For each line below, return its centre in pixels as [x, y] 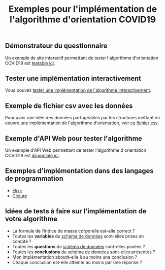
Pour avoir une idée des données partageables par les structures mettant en [82, 118]
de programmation [34, 179]
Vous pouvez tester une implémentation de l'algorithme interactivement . [78, 90]
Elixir [17, 190]
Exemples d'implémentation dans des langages [79, 171]
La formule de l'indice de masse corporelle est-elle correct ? [73, 231]
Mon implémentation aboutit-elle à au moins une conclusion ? [75, 257]
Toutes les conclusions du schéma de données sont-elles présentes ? [83, 252]
